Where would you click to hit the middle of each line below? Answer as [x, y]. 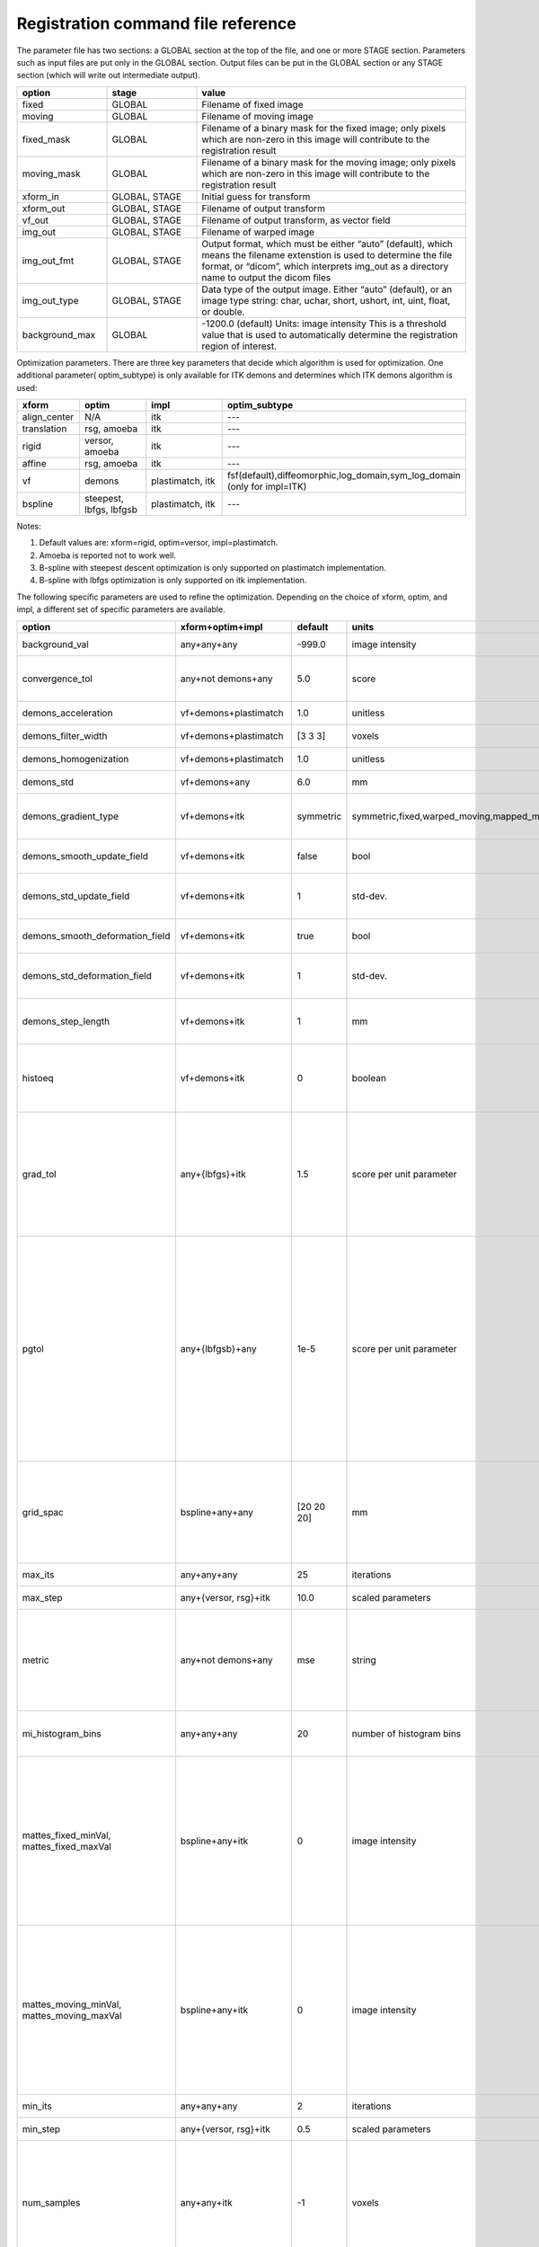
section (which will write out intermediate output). [109, 75]
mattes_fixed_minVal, [66, 1835]
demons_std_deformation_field [87, 975]
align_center [48, 416]
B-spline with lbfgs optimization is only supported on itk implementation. [173, 581]
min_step [41, 2128]
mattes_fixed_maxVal [67, 1846]
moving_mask [51, 173]
